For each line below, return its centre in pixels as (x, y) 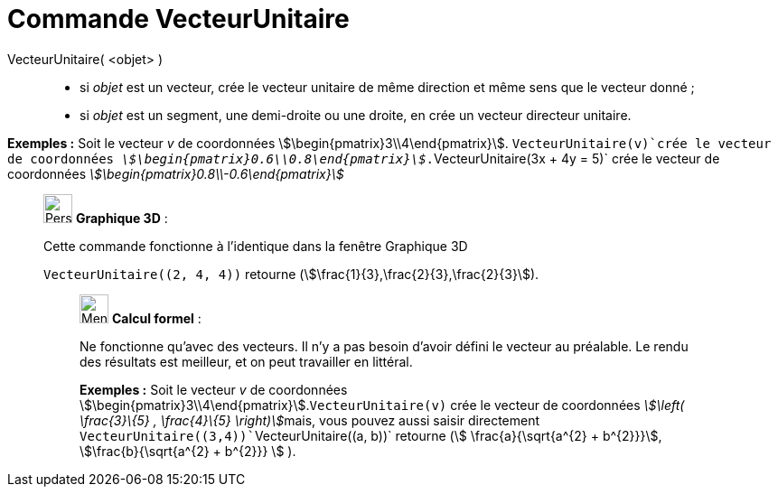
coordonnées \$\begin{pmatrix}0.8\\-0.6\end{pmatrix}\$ (176, 173)
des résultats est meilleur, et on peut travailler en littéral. (246, 361)
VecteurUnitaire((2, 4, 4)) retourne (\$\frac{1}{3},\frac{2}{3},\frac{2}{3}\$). (291, 274)
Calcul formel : (156, 318)
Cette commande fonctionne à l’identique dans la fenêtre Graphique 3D (256, 246)
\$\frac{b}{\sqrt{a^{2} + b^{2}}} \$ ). (188, 451)
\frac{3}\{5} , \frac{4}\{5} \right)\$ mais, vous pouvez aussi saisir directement (310, 420)
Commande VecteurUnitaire (178, 19)
